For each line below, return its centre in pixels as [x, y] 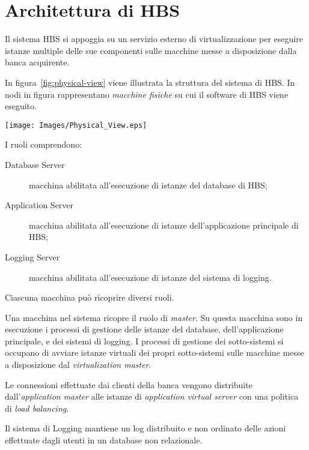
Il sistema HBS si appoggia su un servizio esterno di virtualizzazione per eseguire [154, 39]
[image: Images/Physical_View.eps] [76, 125]
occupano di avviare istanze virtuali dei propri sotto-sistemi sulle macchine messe [154, 352]
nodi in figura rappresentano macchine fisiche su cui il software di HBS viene [147, 94]
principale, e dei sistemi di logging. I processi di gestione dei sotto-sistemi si [144, 340]
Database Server [35, 164]
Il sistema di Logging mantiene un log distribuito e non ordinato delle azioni [145, 428]
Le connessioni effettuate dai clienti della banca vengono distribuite [129, 384]
